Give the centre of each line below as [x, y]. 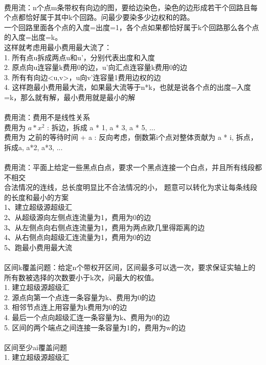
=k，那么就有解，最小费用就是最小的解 [70, 97]
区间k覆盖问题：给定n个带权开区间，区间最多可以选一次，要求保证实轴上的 [130, 267]
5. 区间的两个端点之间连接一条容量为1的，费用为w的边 [95, 327]
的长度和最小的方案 [36, 197]
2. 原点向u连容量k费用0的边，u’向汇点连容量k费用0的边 [96, 67]
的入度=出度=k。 [33, 37]
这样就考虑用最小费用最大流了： [58, 47]
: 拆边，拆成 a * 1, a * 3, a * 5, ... [101, 127]
